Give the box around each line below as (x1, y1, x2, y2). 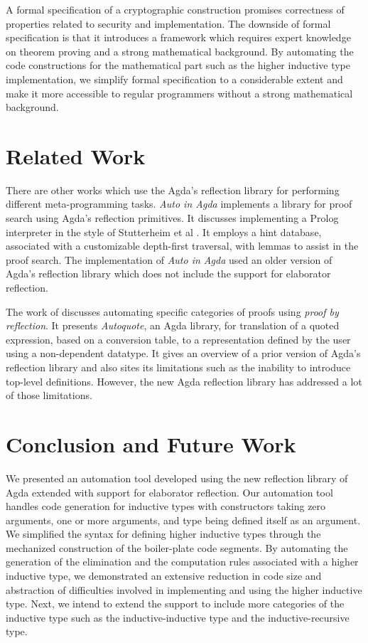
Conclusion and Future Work (6, 429, 296, 458)
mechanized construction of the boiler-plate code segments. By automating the (6, 540, 348, 555)
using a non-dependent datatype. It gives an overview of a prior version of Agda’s (6, 346, 361, 361)
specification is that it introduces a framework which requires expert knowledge (6, 30, 351, 45)
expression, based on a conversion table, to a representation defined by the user (6, 331, 351, 346)
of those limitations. (6, 388, 92, 403)
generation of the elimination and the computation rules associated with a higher (6, 554, 359, 569)
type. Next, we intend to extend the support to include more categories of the (6, 596, 345, 611)
